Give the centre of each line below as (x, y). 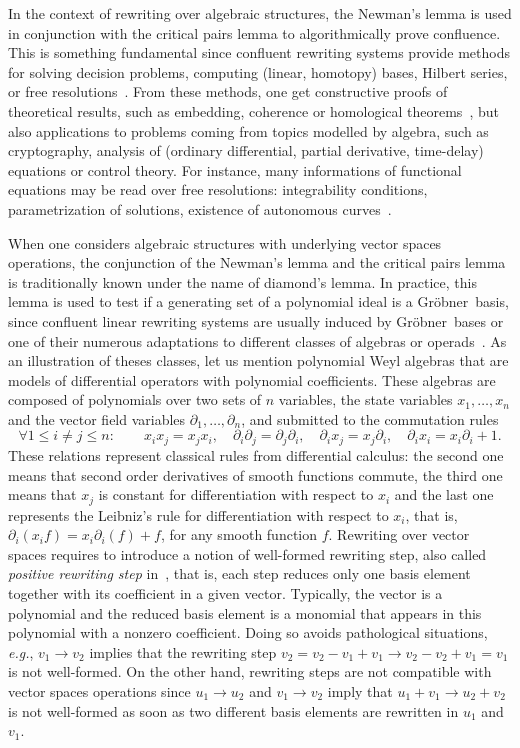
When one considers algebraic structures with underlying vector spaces (225, 242)
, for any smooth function (239, 534)
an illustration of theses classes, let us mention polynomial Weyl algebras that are (258, 360)
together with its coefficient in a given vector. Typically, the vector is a (225, 592)
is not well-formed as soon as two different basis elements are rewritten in (233, 710)
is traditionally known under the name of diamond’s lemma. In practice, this (242, 281)
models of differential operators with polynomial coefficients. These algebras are (252, 379)
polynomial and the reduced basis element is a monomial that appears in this (245, 612)
